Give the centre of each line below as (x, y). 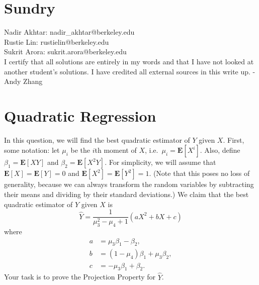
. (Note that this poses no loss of (199, 173)
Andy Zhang (23, 81)
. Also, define (220, 150)
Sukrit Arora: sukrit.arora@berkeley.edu (65, 52)
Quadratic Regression (80, 115)
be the (80, 150)
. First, (234, 139)
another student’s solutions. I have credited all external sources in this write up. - (130, 71)
